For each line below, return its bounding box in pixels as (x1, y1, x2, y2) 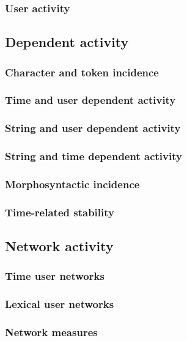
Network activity (5, 237, 114, 255)
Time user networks (5, 268, 105, 284)
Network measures (5, 324, 98, 340)
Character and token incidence (5, 64, 159, 79)
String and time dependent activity (5, 148, 182, 164)
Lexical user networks (5, 296, 114, 312)
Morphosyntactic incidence (5, 176, 140, 191)
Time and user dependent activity (5, 92, 176, 108)
